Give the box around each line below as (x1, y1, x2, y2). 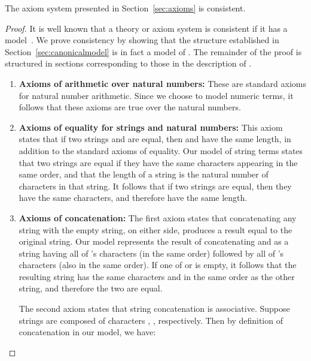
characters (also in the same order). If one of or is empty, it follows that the (19, 258, 297, 271)
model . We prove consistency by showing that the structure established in (5, 34, 279, 46)
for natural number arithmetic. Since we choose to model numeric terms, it (19, 89, 294, 101)
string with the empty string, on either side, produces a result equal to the (19, 223, 292, 236)
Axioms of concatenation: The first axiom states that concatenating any (19, 211, 297, 224)
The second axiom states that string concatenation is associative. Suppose (19, 302, 290, 315)
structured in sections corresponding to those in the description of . (5, 57, 252, 70)
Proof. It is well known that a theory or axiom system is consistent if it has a (5, 22, 288, 34)
